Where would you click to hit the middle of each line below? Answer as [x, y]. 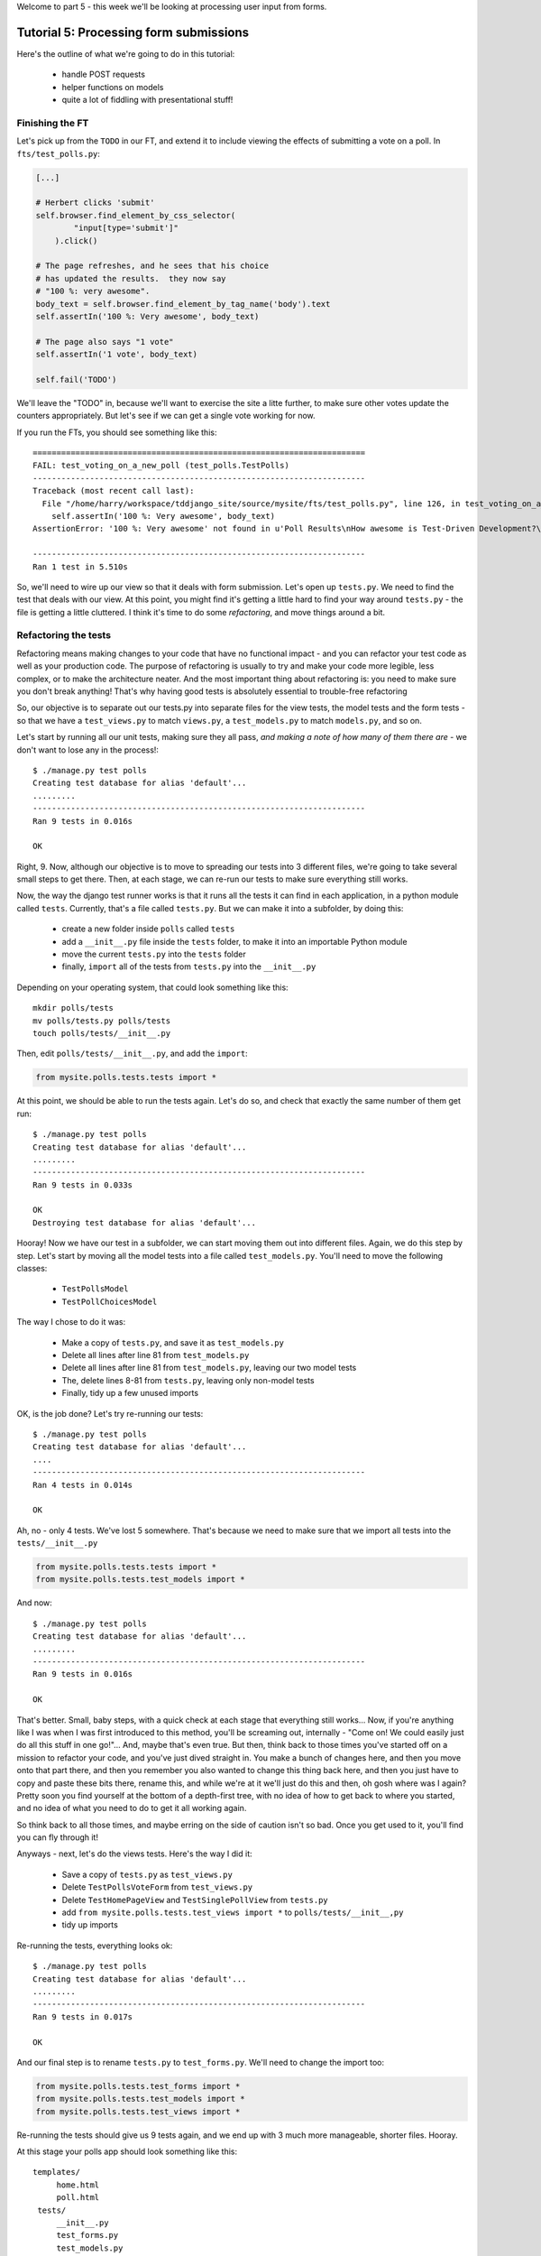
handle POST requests [104, 74]
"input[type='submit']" [126, 228]
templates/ [57, 2172]
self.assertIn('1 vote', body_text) [117, 355]
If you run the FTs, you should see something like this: [117, 432]
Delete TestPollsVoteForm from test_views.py [157, 1887]
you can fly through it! [58, 1837]
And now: [35, 1603]
